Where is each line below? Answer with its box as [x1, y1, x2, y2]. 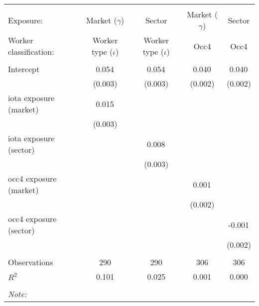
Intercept [8, 63, 40, 75]
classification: [8, 46, 54, 57]
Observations [8, 256, 53, 268]
